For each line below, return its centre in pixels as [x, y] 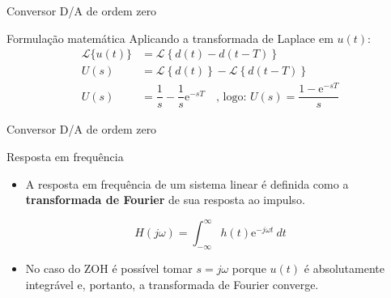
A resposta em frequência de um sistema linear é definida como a [187, 183]
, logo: [231, 97]
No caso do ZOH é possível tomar [109, 268]
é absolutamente [344, 268]
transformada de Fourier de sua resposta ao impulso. [165, 200]
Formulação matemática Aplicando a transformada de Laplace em [170, 38]
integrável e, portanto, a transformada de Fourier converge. [172, 284]
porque [249, 268]
